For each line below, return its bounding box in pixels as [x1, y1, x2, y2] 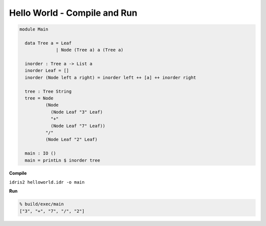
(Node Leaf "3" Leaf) [50, 109, 103, 115]
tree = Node [25, 96, 54, 101]
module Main [19, 27, 49, 32]
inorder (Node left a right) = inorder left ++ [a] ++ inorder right [25, 74, 197, 80]
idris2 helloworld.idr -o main [9, 179, 85, 185]
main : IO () [25, 151, 56, 156]
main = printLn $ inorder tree [25, 158, 100, 163]
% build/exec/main [19, 201, 64, 207]
